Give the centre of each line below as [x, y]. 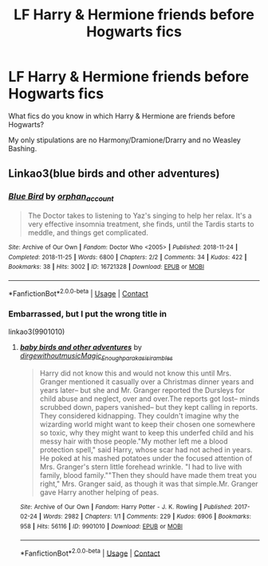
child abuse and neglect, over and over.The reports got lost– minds [150, 399]
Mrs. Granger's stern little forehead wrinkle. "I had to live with [141, 467]
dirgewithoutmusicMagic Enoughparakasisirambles [96, 356]
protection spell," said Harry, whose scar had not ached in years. [146, 449]
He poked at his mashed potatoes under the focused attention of [146, 458]
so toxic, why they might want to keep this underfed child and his [146, 432]
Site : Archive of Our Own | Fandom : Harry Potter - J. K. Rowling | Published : [126, 507]
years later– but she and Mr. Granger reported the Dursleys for [142, 390]
